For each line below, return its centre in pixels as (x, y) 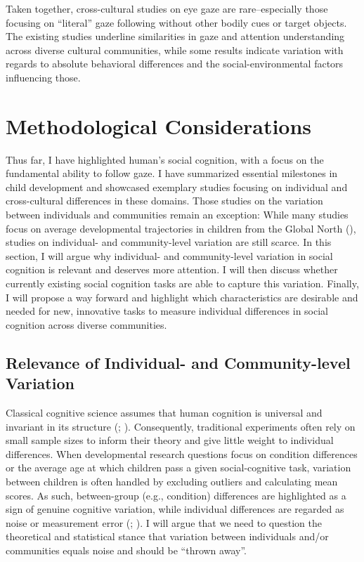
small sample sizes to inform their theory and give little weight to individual (170, 440)
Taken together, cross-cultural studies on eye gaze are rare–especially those (167, 8)
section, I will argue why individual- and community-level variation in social (169, 255)
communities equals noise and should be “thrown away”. (126, 550)
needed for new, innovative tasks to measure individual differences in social (167, 311)
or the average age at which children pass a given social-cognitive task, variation (178, 468)
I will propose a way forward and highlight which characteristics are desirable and (182, 297)
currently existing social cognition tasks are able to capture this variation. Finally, (182, 283)
